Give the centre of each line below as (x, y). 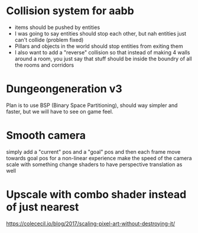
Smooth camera (46, 136)
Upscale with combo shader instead (96, 195)
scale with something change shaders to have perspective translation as (94, 164)
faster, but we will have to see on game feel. (60, 111)
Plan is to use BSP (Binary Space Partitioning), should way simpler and (92, 105)
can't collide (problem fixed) (49, 40)
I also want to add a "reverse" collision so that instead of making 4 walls (102, 52)
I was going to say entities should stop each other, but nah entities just (100, 33)
